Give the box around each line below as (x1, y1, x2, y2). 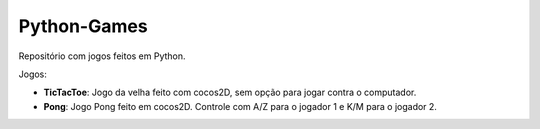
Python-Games (18, 15, 149, 37)
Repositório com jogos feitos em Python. (18, 50, 186, 62)
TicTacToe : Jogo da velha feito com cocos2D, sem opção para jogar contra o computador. (43, 86, 417, 99)
